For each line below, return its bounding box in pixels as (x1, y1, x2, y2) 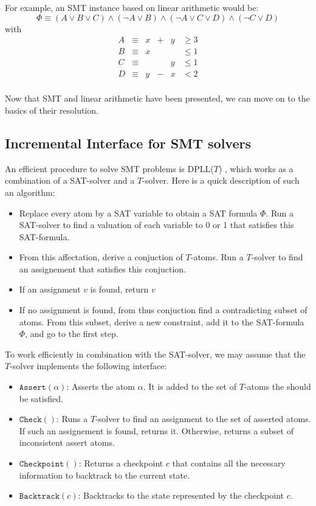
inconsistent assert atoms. (19, 436, 115, 449)
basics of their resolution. (5, 103, 98, 116)
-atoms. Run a (190, 251, 244, 263)
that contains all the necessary (172, 457, 286, 470)
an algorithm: (5, 185, 55, 198)
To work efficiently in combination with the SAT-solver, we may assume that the (5, 347, 306, 360)
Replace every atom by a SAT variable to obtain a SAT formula (19, 206, 258, 219)
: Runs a (57, 412, 88, 425)
